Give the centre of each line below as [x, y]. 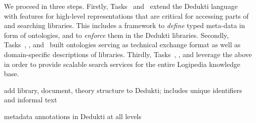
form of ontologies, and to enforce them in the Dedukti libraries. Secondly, [116, 35]
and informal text [31, 100]
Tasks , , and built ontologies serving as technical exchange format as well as [122, 45]
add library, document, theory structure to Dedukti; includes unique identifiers [123, 90]
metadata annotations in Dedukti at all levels [73, 116]
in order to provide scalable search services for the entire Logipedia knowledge [122, 64]
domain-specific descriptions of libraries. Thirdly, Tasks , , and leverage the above [128, 54]
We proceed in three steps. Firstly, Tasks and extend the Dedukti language [121, 6]
